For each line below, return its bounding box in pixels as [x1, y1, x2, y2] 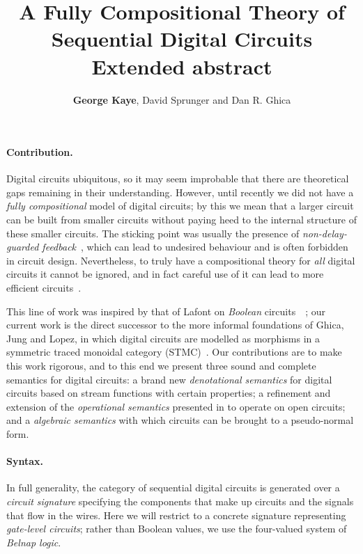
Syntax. [6, 454, 43, 468]
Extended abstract [91, 52, 272, 80]
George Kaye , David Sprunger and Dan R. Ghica [72, 92, 291, 106]
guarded [6, 239, 39, 254]
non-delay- [302, 225, 347, 240]
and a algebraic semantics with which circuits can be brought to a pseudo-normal [6, 413, 354, 427]
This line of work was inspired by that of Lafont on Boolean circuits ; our [6, 303, 325, 318]
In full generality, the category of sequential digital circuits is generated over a [6, 480, 340, 495]
